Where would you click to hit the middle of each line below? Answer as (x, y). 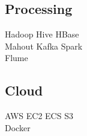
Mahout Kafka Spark (44, 46)
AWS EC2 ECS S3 (39, 116)
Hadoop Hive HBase (42, 34)
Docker (18, 127)
